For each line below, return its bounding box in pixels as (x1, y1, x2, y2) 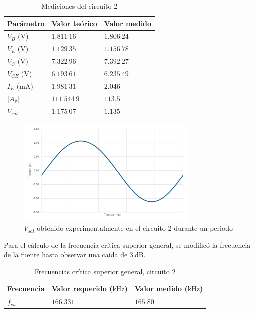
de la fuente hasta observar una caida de (4, 249, 128, 260)
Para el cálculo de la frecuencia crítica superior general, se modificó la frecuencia (4, 239, 251, 250)
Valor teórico (51, 18, 97, 28)
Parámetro (7, 18, 45, 28)
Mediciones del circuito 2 (41, 1, 118, 11)
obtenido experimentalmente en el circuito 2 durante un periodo (37, 223, 233, 233)
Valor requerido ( (51, 283, 113, 294)
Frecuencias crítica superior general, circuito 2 (34, 266, 176, 276)
